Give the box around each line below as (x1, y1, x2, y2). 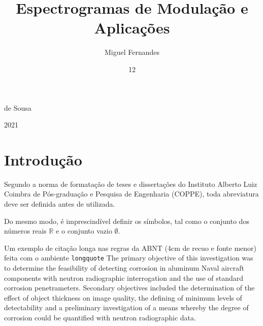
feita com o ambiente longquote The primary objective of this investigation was (4, 252, 253, 263)
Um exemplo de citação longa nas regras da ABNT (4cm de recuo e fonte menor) (4, 242, 257, 253)
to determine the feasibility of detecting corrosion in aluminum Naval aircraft (4, 263, 244, 273)
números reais (4, 225, 47, 236)
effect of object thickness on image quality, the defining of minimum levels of (4, 292, 242, 303)
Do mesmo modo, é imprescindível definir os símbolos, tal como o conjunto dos (4, 215, 249, 226)
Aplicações (94, 17, 170, 38)
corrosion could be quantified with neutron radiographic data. (4, 312, 196, 322)
